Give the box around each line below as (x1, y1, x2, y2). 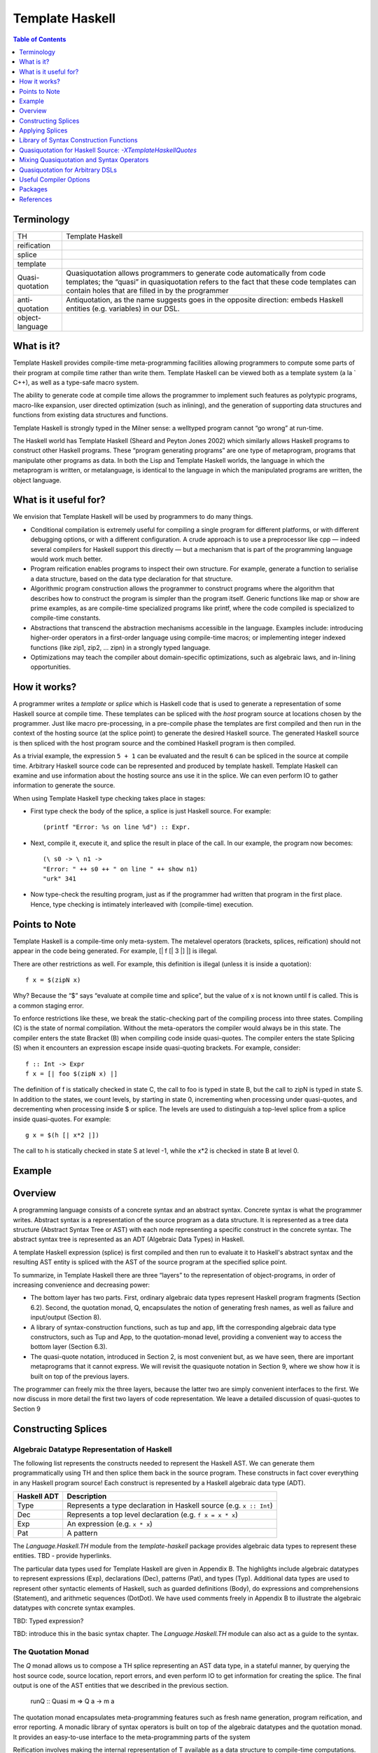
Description (66, 1491, 107, 1501)
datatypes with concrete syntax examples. (13, 1604, 136, 1612)
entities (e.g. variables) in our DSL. (66, 304, 180, 313)
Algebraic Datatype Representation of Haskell (13, 1444, 172, 1454)
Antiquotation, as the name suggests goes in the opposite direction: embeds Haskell (66, 295, 344, 304)
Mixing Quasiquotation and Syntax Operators (19, 156, 149, 164)
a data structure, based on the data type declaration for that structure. (30, 574, 233, 583)
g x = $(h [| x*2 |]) (25, 1131, 99, 1139)
